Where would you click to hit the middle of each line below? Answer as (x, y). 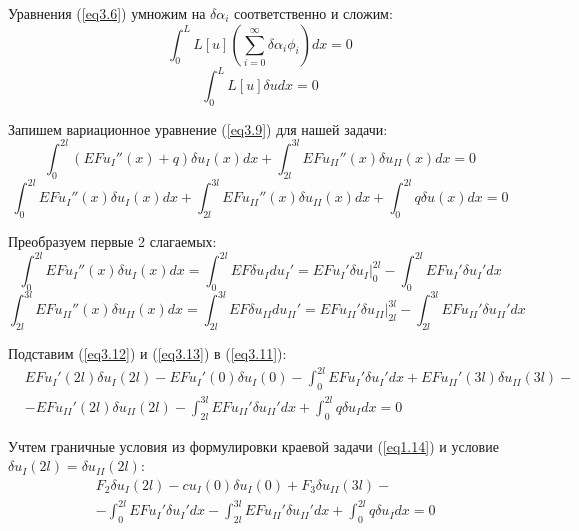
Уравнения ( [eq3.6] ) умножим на (107, 13)
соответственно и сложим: (313, 13)
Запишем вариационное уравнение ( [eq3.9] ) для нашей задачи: (198, 128)
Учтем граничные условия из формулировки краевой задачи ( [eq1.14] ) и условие (253, 445)
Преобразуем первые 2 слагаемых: (112, 241)
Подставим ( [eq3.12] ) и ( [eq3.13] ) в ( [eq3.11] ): (147, 353)
